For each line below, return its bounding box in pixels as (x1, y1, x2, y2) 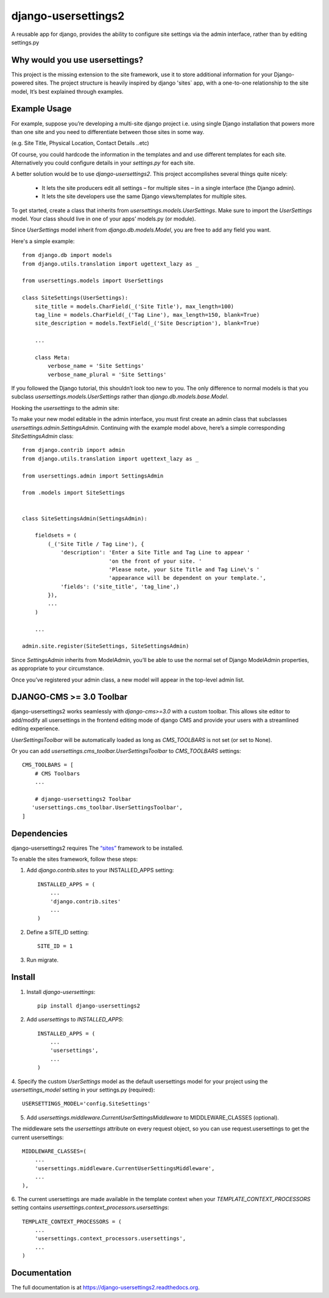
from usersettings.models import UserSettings (22, 277, 164, 284)
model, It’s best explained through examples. (11, 88, 124, 95)
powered (11, 79, 34, 86)
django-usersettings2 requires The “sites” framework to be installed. (11, 844, 184, 852)
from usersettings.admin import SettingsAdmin (22, 472, 164, 479)
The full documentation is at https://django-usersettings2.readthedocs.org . (11, 1284, 200, 1291)
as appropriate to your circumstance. (11, 665, 104, 672)
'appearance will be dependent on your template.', (108, 574, 266, 582)
